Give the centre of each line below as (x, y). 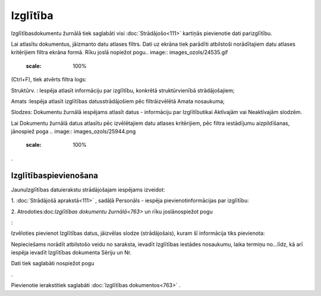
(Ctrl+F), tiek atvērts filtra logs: (49, 80)
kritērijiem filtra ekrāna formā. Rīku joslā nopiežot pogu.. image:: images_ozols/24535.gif (119, 52)
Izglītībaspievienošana (54, 175)
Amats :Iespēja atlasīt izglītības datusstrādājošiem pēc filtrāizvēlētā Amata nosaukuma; (118, 101)
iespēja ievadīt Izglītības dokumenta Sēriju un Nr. (71, 253)
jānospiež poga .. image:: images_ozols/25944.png (73, 131)
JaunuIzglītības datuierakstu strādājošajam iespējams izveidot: (88, 190)
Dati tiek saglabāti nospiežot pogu (53, 263)
